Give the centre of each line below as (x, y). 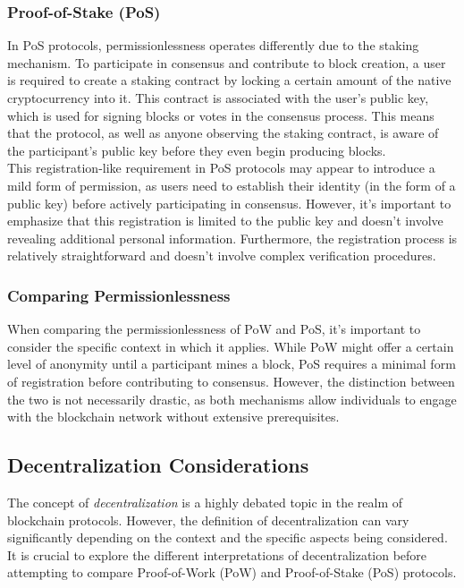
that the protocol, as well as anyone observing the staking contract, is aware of (223, 133)
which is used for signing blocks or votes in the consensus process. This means (221, 115)
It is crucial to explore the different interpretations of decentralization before (217, 554)
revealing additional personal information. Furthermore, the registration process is (232, 238)
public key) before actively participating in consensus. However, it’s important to (229, 203)
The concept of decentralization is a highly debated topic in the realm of (205, 502)
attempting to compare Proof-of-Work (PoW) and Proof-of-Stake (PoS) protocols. (232, 572)
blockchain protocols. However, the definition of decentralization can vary (208, 520)
